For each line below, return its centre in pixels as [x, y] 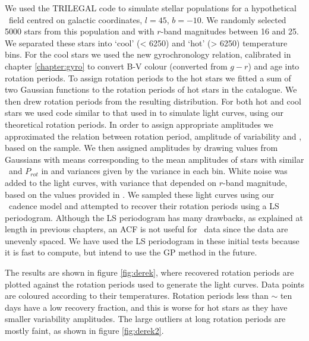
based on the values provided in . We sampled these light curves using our [140, 194]
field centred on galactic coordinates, [75, 19]
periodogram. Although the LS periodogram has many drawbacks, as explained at [154, 217]
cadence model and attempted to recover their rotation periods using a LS [144, 206]
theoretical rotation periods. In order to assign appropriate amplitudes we [139, 124]
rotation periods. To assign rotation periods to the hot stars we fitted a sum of [148, 78]
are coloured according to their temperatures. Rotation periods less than [137, 296]
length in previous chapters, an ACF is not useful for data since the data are [146, 229]
